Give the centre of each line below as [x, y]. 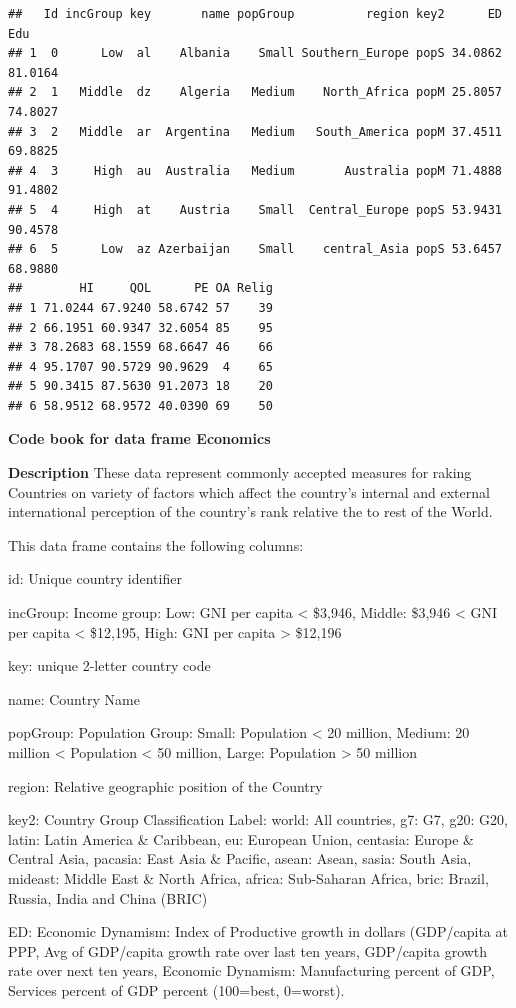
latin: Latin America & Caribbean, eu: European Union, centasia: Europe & [241, 838]
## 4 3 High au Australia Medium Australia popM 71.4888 [255, 170]
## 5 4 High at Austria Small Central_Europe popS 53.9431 [255, 209]
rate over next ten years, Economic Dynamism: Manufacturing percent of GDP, [251, 970]
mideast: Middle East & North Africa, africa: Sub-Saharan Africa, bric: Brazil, [248, 877]
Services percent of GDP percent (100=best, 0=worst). [176, 989]
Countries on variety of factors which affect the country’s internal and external [249, 491]
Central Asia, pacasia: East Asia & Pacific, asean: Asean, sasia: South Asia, [240, 858]
